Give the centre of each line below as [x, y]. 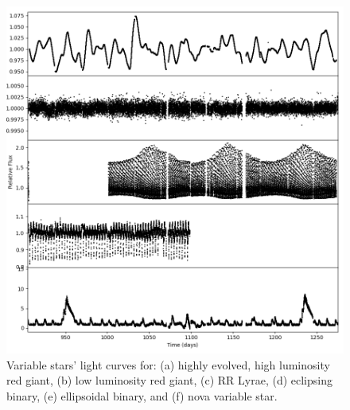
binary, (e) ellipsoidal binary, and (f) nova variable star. [142, 396]
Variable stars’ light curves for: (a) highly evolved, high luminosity [168, 364]
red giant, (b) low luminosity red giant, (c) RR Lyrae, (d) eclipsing [169, 380]
